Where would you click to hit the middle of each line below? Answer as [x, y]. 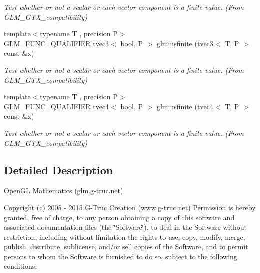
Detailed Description [59, 170]
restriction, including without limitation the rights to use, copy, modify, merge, [125, 237]
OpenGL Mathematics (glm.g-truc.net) [64, 191]
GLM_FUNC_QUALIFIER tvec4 [57, 106]
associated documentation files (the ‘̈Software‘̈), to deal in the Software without [126, 227]
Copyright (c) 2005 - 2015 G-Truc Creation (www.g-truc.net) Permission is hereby [130, 207]
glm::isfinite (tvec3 [185, 43]
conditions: [21, 266]
